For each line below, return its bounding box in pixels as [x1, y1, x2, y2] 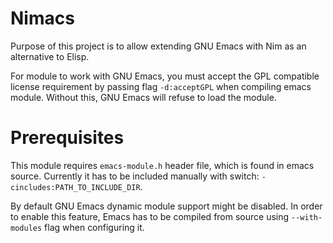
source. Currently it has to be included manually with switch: [10, 170, 260, 182]
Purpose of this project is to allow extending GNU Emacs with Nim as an [10, 40, 307, 52]
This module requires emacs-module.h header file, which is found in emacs [10, 159, 315, 171]
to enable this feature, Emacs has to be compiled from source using [10, 210, 290, 222]
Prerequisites [10, 127, 125, 149]
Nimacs [10, 7, 75, 30]
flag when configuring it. [44, 221, 145, 233]
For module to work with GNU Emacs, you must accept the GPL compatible [10, 70, 320, 82]
